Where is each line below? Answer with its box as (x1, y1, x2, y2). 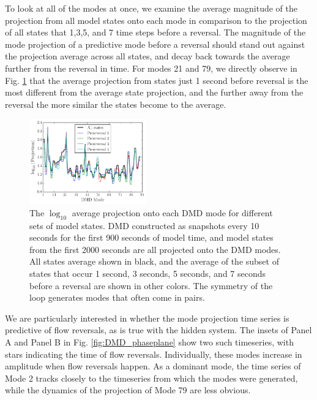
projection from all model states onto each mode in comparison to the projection (5, 13, 307, 26)
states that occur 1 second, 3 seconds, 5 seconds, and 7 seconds (29, 266, 266, 279)
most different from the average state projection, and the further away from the (5, 86, 304, 99)
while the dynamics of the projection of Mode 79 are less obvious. (5, 383, 251, 396)
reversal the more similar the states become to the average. (5, 97, 226, 110)
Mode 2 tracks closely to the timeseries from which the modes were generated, (5, 371, 298, 384)
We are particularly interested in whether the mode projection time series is (5, 311, 289, 324)
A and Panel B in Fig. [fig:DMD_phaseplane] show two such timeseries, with (5, 335, 294, 348)
